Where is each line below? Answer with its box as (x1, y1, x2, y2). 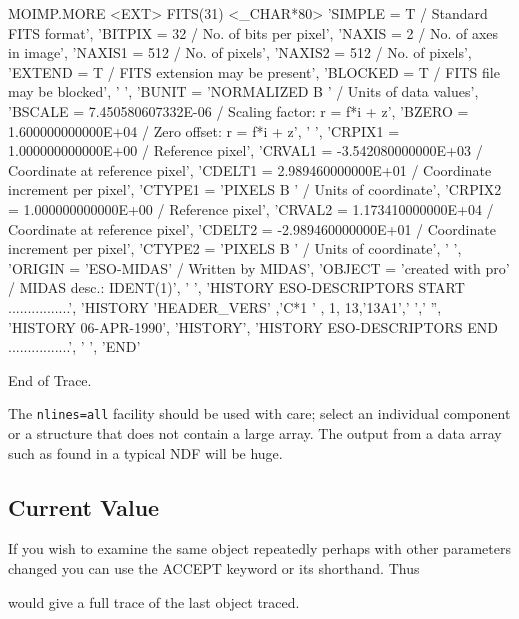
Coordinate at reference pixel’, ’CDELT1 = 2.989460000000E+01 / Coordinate (8, 159, 492, 180)
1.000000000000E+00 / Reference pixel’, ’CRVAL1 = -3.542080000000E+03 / (8, 140, 483, 161)
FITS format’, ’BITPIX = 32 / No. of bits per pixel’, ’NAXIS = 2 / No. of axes (8, 22, 499, 43)
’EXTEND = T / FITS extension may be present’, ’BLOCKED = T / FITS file (8, 61, 500, 82)
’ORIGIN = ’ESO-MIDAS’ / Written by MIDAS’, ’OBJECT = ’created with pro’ (8, 257, 510, 278)
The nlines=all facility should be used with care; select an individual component (8, 403, 511, 424)
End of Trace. (8, 369, 92, 390)
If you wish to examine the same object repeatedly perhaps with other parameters (8, 538, 511, 559)
